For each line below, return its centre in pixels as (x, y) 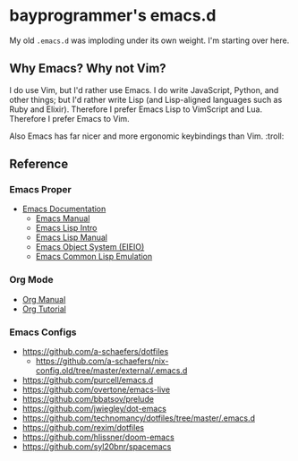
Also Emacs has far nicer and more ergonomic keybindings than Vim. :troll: (147, 136)
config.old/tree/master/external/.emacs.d (111, 371)
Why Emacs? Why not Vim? (88, 68)
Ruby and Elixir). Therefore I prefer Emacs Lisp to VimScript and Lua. (136, 109)
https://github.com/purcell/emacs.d (88, 380)
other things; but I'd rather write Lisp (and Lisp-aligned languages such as (146, 99)
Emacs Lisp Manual (71, 237)
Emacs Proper (40, 190)
